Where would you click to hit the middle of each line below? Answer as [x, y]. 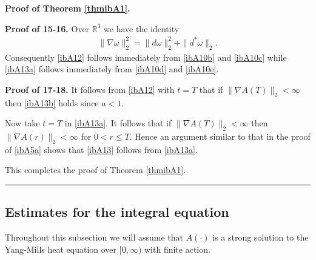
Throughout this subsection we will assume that [94, 237]
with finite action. [177, 249]
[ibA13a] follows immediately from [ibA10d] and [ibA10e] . [112, 69]
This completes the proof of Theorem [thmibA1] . [96, 170]
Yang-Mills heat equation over [61, 249]
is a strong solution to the [261, 237]
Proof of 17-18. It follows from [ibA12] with [90, 89]
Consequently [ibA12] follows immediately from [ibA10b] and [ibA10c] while [146, 57]
